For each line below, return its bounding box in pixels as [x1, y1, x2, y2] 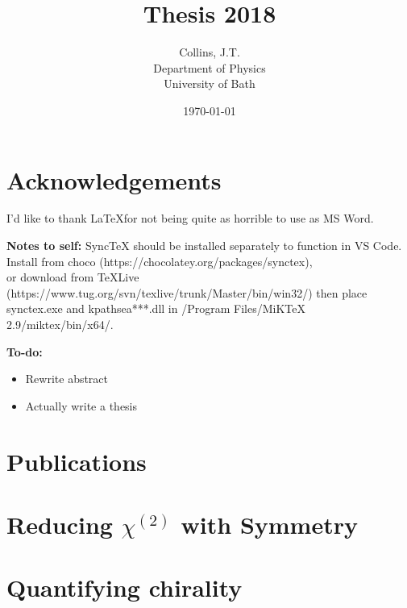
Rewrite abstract [25, 370, 109, 387]
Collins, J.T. [179, 44, 240, 60]
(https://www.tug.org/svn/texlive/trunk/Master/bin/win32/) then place [6, 284, 368, 301]
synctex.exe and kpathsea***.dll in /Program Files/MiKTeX [6, 300, 305, 317]
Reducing [6, 507, 113, 540]
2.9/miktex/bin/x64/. [6, 316, 114, 332]
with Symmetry [181, 507, 358, 540]
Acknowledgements [6, 163, 222, 196]
